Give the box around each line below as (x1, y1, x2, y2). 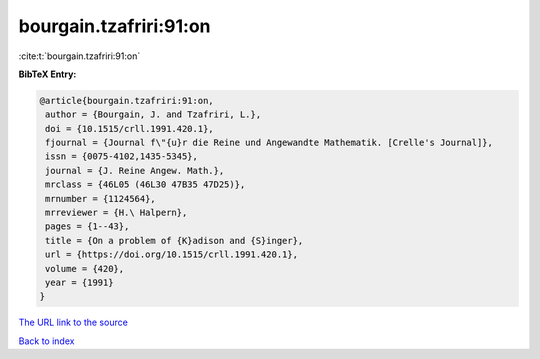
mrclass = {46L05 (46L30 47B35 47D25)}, (45, 179, 246, 190)
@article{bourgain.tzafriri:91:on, (39, 95, 214, 106)
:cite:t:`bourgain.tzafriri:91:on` (18, 50, 141, 62)
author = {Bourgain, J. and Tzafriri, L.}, (45, 109, 262, 120)
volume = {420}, (45, 263, 125, 274)
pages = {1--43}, (45, 221, 130, 232)
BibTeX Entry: (18, 68, 77, 80)
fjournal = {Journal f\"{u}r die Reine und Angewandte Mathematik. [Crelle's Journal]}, (45, 137, 494, 149)
